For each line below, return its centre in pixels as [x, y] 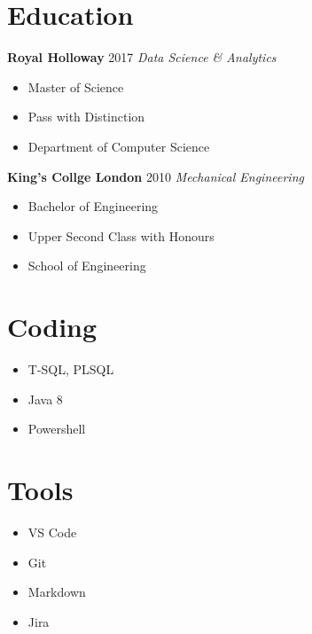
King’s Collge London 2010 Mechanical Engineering [156, 176]
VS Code [52, 532]
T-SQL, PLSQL [71, 369]
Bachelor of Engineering [93, 206]
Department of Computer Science [119, 146]
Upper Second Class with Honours [121, 235]
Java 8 [45, 399]
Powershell [57, 429]
